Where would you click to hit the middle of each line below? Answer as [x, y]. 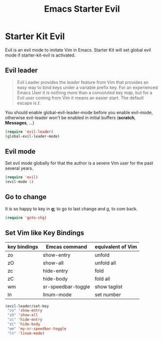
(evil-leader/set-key [27, 306]
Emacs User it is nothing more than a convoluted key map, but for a [85, 92]
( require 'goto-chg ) [26, 218]
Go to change [26, 197]
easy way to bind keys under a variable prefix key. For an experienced [87, 87]
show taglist [109, 286]
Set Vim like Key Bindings [45, 233]
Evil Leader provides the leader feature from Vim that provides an [83, 82]
